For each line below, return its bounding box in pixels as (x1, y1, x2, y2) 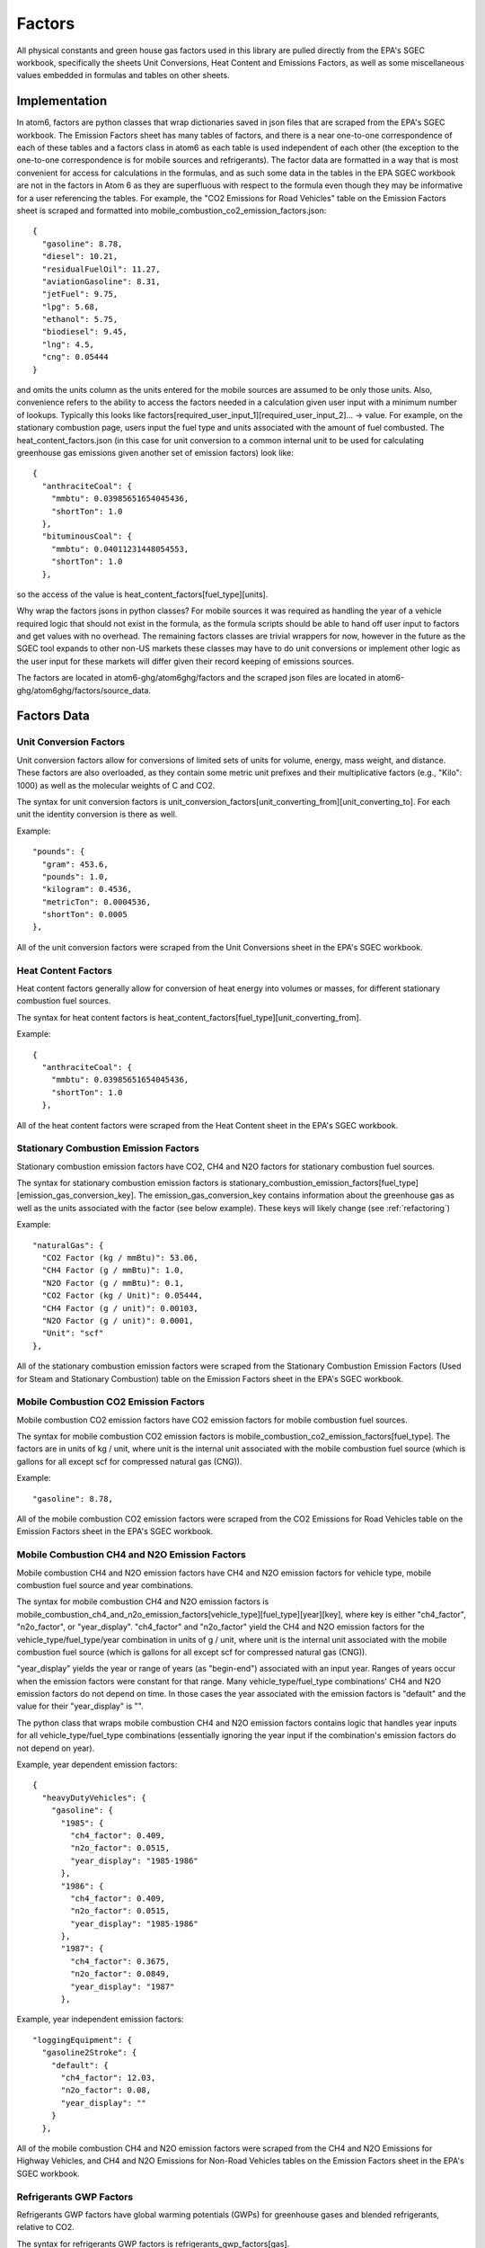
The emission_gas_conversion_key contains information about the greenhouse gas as (137, 1190, 455, 1200)
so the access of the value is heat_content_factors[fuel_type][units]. (16, 589, 269, 600)
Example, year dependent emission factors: (16, 1759, 178, 1771)
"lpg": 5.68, (41, 301, 100, 312)
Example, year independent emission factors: (16, 2014, 184, 2025)
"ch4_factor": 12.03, (60, 2073, 156, 2083)
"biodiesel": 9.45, (41, 326, 128, 337)
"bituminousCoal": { (41, 531, 133, 541)
